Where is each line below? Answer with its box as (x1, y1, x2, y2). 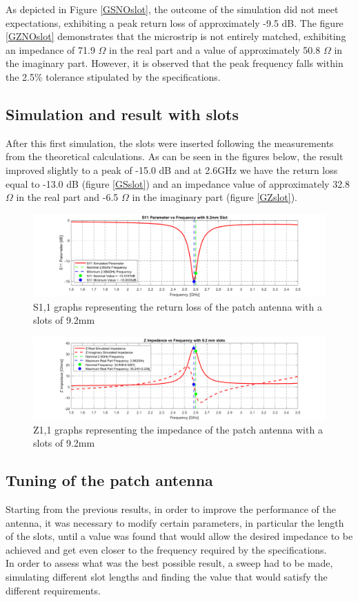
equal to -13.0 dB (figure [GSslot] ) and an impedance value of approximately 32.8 (6, 176, 350, 191)
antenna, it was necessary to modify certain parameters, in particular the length (6, 515, 344, 530)
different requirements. (6, 583, 101, 597)
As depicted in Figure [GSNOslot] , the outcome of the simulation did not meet (6, 2, 339, 16)
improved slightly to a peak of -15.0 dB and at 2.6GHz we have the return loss (6, 162, 338, 177)
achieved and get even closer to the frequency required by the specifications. (6, 542, 327, 556)
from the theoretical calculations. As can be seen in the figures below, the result (6, 149, 344, 164)
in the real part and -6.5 (16, 190, 119, 204)
